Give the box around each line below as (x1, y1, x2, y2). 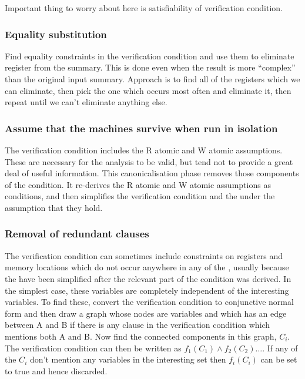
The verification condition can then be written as (5, 341, 182, 354)
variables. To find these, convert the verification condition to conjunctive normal (5, 296, 294, 308)
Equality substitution (5, 26, 107, 41)
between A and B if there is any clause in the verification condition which (5, 318, 270, 331)
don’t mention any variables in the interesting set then (29, 353, 226, 365)
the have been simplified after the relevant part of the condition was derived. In (5, 272, 291, 284)
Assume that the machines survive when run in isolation (5, 120, 278, 135)
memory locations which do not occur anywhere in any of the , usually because (5, 261, 289, 273)
